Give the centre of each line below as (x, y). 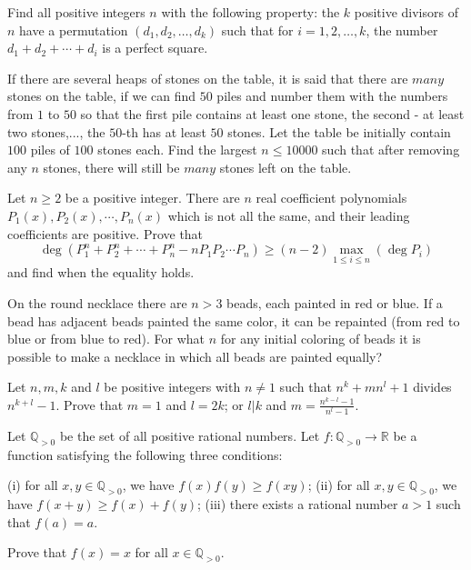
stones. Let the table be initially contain (339, 131)
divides (432, 387)
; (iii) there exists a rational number (298, 504)
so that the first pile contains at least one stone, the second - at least (272, 113)
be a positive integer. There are (152, 198)
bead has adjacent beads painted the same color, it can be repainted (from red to (234, 320)
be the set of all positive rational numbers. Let (190, 436)
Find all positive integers (76, 12)
